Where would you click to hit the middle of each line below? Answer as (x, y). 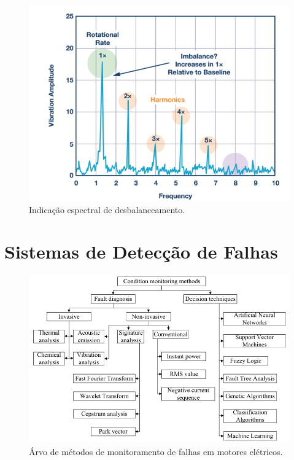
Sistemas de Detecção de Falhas (141, 251)
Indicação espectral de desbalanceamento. (107, 209)
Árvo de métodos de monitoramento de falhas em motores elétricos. (156, 451)
